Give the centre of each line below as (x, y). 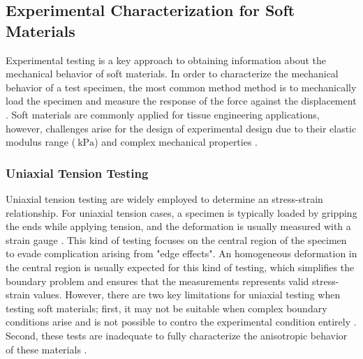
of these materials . (46, 349)
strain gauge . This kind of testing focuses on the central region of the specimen (176, 239)
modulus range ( (41, 142)
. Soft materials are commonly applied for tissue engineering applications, (163, 114)
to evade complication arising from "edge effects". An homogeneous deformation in (181, 253)
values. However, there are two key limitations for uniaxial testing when (187, 295)
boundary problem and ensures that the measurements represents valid (157, 281)
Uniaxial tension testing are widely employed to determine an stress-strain (164, 198)
